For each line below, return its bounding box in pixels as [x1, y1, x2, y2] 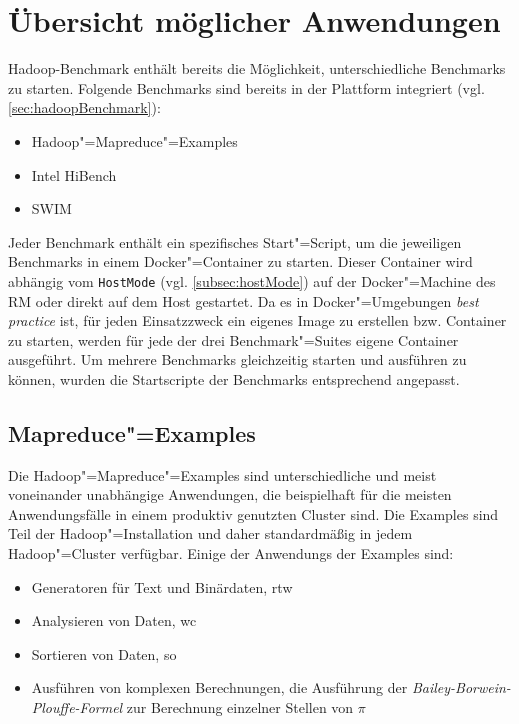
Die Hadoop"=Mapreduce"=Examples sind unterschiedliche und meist [8, 464, 437, 485]
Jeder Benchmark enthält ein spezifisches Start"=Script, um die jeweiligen [8, 231, 462, 252]
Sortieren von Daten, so [31, 643, 177, 664]
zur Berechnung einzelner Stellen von [126, 697, 354, 718]
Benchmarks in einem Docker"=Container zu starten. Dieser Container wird [8, 251, 473, 272]
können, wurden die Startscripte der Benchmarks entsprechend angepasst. [8, 368, 460, 389]
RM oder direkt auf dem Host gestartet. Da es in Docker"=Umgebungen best [8, 290, 479, 311]
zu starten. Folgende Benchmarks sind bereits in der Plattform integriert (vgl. [8, 77, 485, 98]
